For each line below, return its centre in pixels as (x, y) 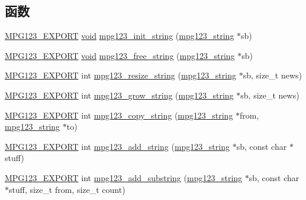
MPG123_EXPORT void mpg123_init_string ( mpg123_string (120, 36)
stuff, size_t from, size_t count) (67, 189)
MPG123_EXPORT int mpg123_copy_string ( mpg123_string (119, 115)
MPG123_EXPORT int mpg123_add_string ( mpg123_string (117, 146)
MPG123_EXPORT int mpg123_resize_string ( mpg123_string (120, 75)
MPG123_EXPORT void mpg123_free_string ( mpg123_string (120, 55)
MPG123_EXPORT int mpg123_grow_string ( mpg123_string (119, 95)
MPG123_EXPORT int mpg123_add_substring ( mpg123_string (124, 177)
